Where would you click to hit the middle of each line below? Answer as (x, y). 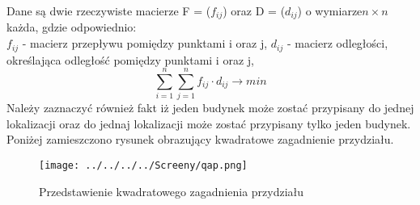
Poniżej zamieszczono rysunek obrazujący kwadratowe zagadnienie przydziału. (200, 139)
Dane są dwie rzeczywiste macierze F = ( (109, 10)
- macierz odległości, (337, 43)
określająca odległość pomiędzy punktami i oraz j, (130, 59)
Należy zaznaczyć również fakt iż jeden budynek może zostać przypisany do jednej (210, 108)
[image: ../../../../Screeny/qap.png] (143, 165)
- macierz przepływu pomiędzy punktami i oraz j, (145, 43)
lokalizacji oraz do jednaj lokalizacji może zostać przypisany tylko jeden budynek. (209, 123)
